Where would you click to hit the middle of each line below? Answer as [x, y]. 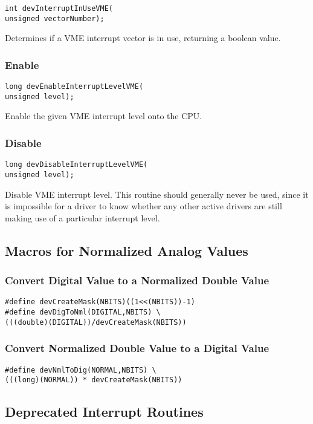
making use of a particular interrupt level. [82, 217]
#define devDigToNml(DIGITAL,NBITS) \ [83, 312]
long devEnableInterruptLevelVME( [74, 87]
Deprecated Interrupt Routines [104, 412]
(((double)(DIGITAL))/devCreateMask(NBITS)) [96, 322]
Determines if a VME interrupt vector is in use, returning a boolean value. [143, 38]
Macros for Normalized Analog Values [127, 250]
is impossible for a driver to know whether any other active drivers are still [144, 206]
